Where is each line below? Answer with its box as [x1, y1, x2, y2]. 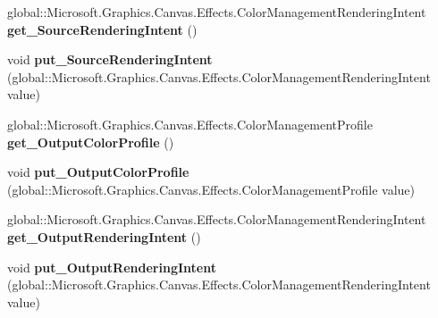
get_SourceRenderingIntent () [7, 20, 198, 38]
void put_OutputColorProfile [7, 163, 190, 181]
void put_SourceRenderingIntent [7, 50, 213, 69]
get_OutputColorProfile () [7, 132, 174, 151]
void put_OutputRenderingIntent [7, 257, 216, 276]
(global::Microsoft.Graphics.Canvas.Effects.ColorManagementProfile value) [7, 180, 415, 198]
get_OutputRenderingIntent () [7, 227, 201, 246]
